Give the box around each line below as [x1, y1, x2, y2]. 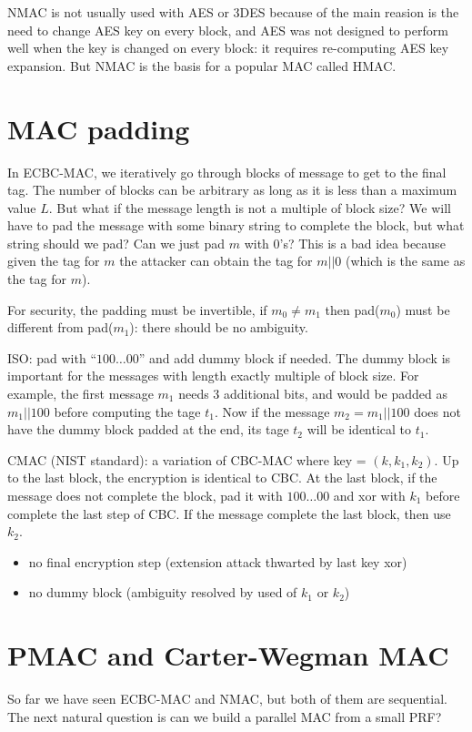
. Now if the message [214, 402, 330, 421]
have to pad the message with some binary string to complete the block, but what [7, 216, 465, 235]
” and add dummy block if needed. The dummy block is [138, 348, 451, 367]
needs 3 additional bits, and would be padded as [178, 384, 447, 403]
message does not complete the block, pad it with [7, 486, 283, 504]
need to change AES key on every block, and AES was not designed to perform [7, 20, 448, 39]
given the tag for [7, 251, 100, 270]
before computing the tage [54, 402, 201, 421]
